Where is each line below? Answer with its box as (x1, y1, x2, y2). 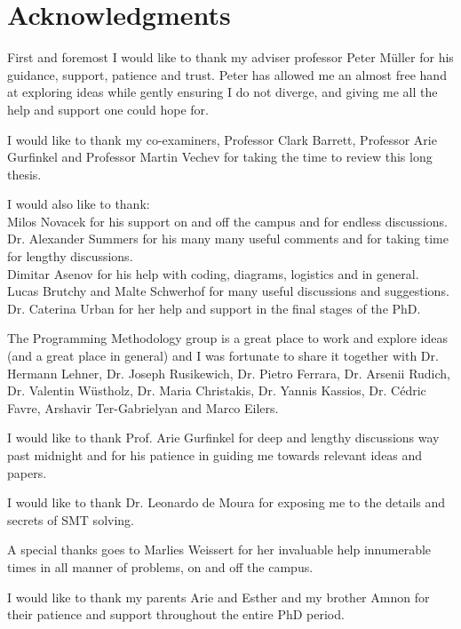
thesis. (7, 164, 42, 183)
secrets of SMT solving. (7, 510, 134, 529)
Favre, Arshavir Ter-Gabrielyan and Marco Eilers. (7, 398, 279, 417)
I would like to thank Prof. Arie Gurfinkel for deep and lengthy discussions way (7, 428, 440, 447)
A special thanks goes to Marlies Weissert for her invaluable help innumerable (7, 540, 432, 559)
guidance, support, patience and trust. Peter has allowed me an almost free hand (7, 65, 447, 84)
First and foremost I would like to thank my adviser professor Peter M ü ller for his (7, 48, 454, 67)
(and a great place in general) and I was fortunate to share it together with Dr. (7, 346, 439, 365)
